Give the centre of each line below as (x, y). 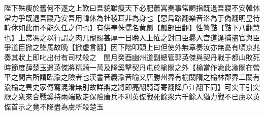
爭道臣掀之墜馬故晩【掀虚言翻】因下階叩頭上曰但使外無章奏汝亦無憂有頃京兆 (132, 47)
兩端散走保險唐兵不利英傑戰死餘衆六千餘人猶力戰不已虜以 (157, 97)
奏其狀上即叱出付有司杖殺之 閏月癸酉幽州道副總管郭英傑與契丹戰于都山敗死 (132, 57)
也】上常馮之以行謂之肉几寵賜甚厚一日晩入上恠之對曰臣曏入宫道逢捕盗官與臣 (132, 37)
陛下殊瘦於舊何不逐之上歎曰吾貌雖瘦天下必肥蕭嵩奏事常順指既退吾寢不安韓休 (132, 8)
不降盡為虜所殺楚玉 (71, 106)
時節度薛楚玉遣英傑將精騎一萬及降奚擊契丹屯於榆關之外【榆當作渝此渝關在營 (132, 67)
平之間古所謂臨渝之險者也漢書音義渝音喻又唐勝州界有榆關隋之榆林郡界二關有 (132, 77)
